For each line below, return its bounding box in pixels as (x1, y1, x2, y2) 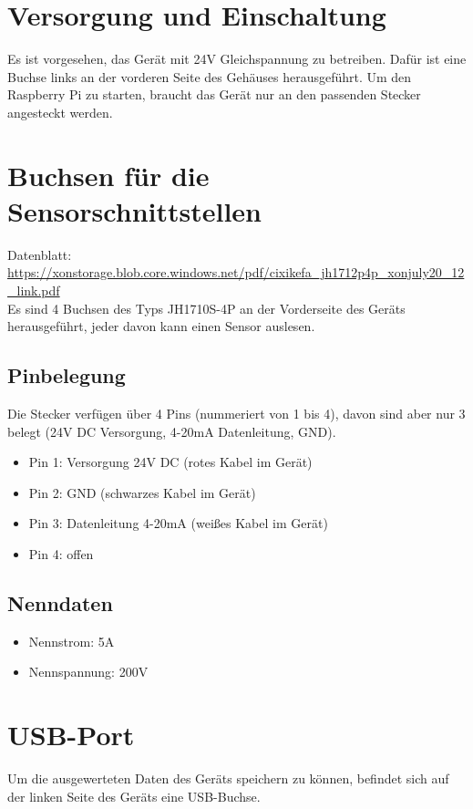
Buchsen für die (7, 156, 210, 193)
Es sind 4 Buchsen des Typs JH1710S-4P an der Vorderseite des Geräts (7, 298, 406, 317)
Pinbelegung (7, 361, 126, 389)
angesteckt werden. (7, 102, 113, 121)
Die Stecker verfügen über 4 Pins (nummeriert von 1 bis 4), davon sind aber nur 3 (7, 403, 466, 422)
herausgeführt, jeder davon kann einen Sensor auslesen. (7, 316, 315, 336)
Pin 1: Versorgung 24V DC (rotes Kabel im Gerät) (28, 452, 313, 472)
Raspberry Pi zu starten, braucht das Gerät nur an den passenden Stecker (7, 85, 421, 104)
